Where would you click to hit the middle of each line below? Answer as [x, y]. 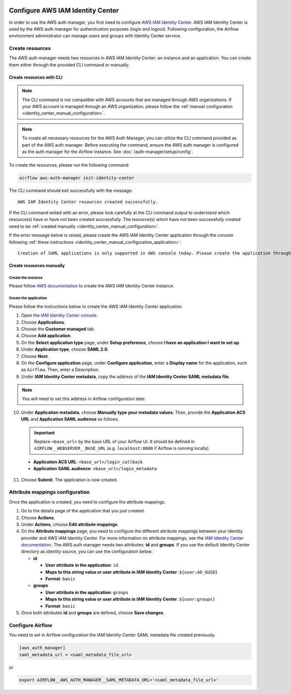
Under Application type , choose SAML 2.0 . [65, 349]
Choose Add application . [47, 336]
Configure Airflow [31, 625]
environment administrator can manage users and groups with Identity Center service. [95, 36]
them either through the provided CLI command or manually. [69, 65]
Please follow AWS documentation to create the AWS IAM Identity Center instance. [92, 286]
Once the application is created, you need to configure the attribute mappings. [87, 502]
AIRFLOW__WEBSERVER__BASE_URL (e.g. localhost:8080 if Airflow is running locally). [122, 448]
